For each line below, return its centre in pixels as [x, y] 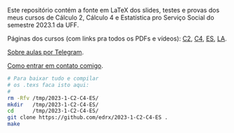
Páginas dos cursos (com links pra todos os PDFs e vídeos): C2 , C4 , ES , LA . [117, 38]
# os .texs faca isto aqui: [48, 85]
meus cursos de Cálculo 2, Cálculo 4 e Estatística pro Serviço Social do [111, 17]
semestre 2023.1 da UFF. [43, 25]
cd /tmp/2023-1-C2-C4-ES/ [53, 111]
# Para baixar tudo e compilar [53, 78]
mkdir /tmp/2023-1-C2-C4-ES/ [53, 104]
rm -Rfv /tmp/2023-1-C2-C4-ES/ [53, 98]
